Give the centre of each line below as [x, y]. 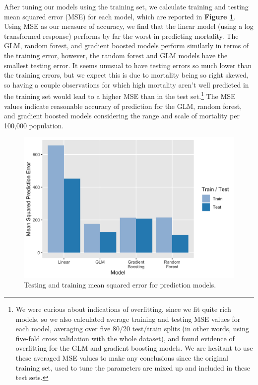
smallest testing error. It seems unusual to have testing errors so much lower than [128, 65]
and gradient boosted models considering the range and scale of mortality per [122, 116]
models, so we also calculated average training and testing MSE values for [128, 319]
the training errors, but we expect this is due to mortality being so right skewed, [126, 75]
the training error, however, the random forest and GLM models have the [116, 55]
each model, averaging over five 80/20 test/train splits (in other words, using [132, 329]
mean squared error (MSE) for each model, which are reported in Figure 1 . [120, 16]
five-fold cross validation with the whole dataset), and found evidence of [125, 338]
